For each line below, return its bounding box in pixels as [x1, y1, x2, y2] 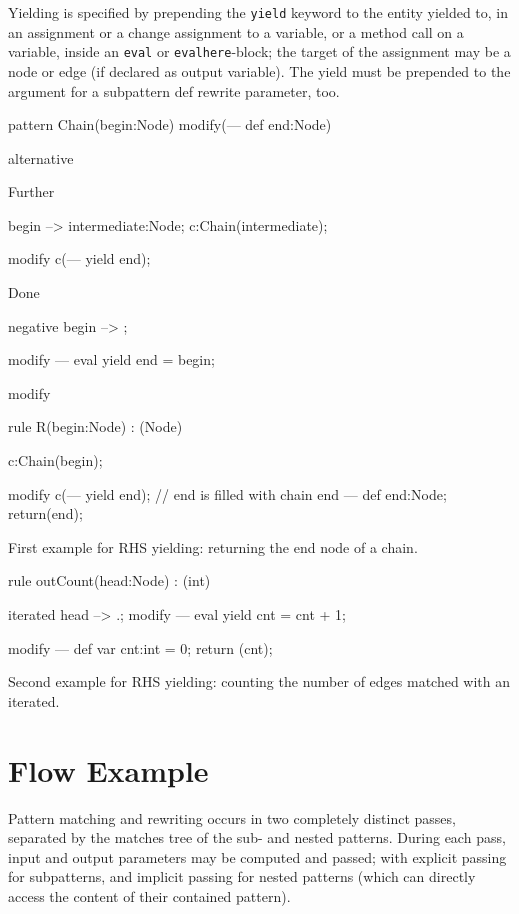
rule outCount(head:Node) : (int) [8, 570, 211, 591]
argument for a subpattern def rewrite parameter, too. [8, 80, 340, 101]
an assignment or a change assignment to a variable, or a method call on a [8, 21, 464, 42]
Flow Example [8, 749, 209, 790]
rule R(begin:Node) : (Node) [8, 416, 183, 437]
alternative [8, 147, 74, 168]
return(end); [8, 503, 83, 524]
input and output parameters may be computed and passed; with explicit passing [8, 846, 507, 867]
